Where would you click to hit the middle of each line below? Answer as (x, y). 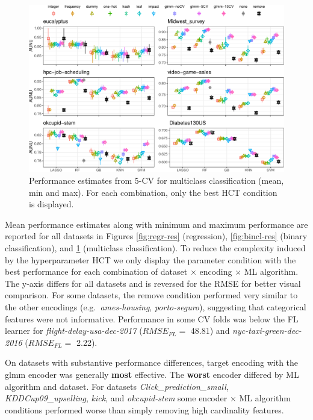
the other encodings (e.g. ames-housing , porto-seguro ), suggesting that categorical (156, 306)
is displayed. (51, 204)
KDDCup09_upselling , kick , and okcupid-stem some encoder (116, 398)
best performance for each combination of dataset (96, 271)
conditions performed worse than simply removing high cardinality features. (144, 409)
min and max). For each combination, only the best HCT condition (153, 192)
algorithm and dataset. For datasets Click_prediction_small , (117, 386)
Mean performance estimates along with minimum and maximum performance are (156, 224)
